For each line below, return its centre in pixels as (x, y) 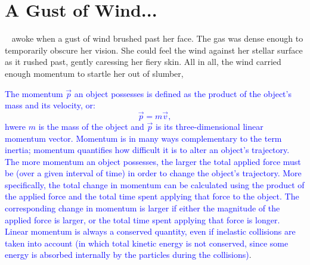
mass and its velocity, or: (50, 105)
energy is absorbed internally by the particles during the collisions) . (128, 255)
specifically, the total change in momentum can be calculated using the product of (155, 184)
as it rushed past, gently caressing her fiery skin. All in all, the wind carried (143, 62)
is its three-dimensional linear (209, 126)
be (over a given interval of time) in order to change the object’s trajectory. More (153, 173)
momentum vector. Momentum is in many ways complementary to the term (143, 138)
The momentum (34, 93)
